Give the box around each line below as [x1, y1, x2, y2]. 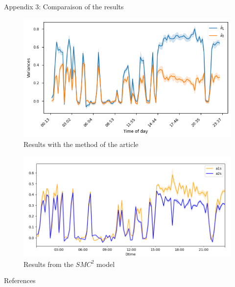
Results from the [23, 259, 73, 269]
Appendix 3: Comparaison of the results [4, 1, 124, 11]
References [4, 275, 36, 286]
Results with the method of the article [23, 139, 139, 149]
